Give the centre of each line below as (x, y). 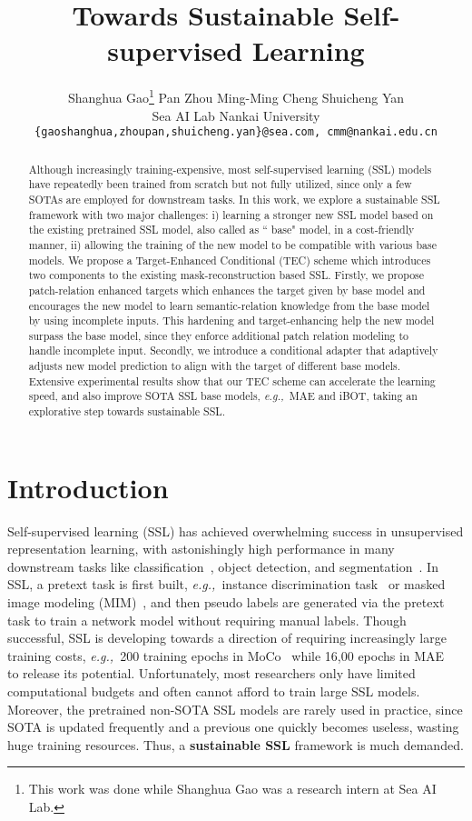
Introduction (88, 487)
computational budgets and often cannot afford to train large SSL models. (214, 691)
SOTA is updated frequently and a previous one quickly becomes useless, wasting (233, 727)
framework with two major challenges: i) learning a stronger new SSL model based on (231, 214)
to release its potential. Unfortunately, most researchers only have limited (211, 673)
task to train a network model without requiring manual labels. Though (207, 620)
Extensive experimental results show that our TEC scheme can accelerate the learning (232, 380)
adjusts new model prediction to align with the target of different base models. (215, 366)
